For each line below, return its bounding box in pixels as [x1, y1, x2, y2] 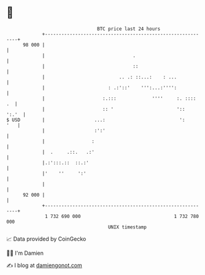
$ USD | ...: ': [6, 116, 185, 123]
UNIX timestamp [107, 224, 147, 230]
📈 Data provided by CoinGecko [6, 235, 87, 243]
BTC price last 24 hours [97, 26, 161, 32]
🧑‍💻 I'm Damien [6, 249, 44, 257]
